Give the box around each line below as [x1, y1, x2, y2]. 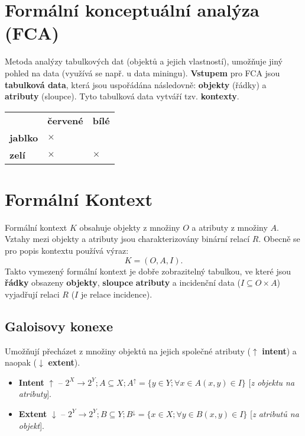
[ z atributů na [249, 407, 299, 419]
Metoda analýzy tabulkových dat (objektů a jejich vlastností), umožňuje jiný [5, 55, 283, 67]
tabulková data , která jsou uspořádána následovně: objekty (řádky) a [5, 78, 267, 91]
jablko [9, 130, 38, 144]
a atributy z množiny [192, 221, 268, 233]
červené [47, 113, 83, 127]
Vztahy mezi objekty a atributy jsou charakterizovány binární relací [5, 232, 250, 245]
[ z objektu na [248, 376, 295, 388]
